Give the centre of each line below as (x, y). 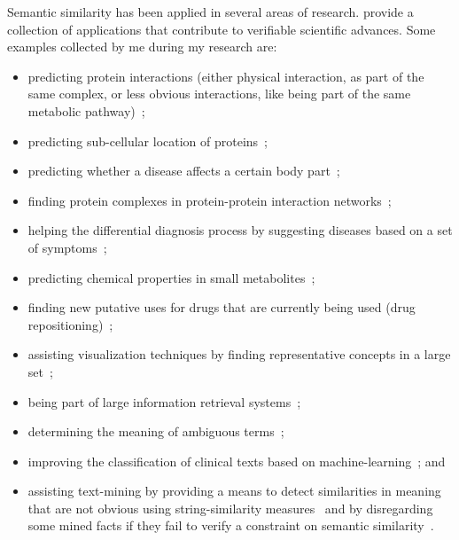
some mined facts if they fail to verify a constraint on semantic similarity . (231, 525)
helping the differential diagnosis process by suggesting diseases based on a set (240, 230)
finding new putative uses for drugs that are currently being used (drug (222, 307)
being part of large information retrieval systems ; (164, 401)
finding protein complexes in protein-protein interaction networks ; (210, 200)
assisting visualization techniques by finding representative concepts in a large (239, 354)
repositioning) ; (70, 324)
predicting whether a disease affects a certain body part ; (184, 171)
